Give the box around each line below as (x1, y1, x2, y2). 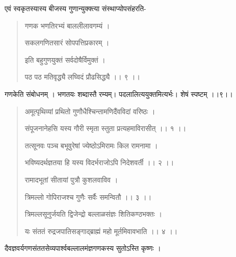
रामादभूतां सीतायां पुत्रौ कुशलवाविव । (24, 174, 118, 185)
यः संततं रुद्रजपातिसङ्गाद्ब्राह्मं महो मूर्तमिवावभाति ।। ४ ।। (24, 225, 178, 236)
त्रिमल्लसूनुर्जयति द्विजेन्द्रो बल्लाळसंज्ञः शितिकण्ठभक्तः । (24, 209, 162, 219)
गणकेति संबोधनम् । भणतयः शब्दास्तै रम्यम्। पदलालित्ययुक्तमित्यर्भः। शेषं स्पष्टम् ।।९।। (5, 88, 233, 99)
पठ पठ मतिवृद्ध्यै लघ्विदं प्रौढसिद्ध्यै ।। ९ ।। (24, 71, 140, 82)
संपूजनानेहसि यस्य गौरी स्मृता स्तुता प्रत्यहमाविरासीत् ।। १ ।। (24, 123, 187, 134)
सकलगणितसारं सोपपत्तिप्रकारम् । (24, 37, 110, 48)
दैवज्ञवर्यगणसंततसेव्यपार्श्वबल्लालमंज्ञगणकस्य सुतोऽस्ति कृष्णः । (5, 243, 161, 253)
